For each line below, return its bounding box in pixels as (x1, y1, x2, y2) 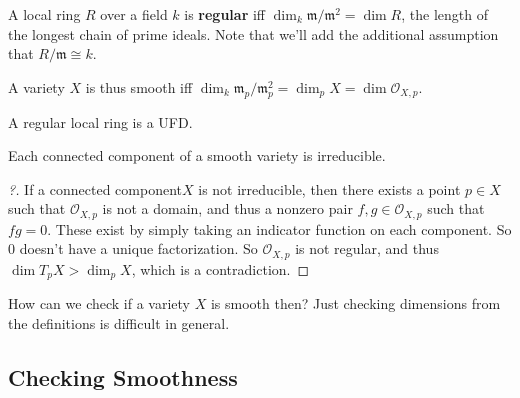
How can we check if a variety (8, 293, 190, 314)
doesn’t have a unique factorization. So (19, 238, 258, 259)
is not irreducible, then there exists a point (198, 178, 461, 199)
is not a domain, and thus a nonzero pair (102, 198, 353, 219)
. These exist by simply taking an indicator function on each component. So (47, 218, 512, 239)
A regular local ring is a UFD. (8, 111, 193, 132)
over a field (100, 4, 168, 24)
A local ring (8, 4, 81, 24)
